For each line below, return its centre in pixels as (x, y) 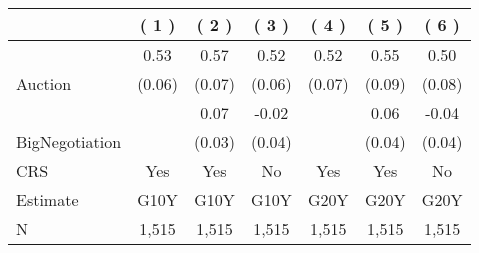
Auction (44, 83)
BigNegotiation (69, 141)
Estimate (47, 199)
